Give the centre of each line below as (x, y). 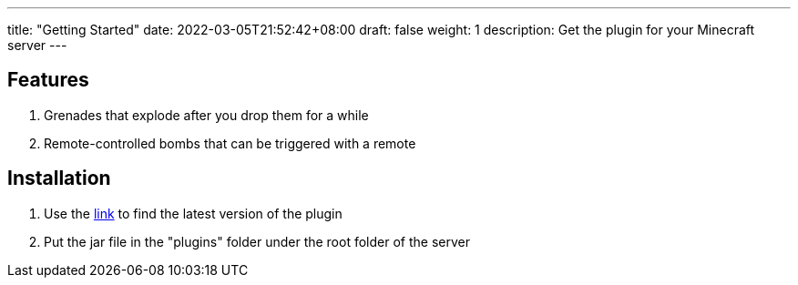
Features (48, 80)
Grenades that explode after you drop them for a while (206, 115)
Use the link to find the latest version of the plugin (193, 213)
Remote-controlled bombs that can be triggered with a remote (230, 143)
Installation (59, 178)
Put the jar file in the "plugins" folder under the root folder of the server (257, 241)
